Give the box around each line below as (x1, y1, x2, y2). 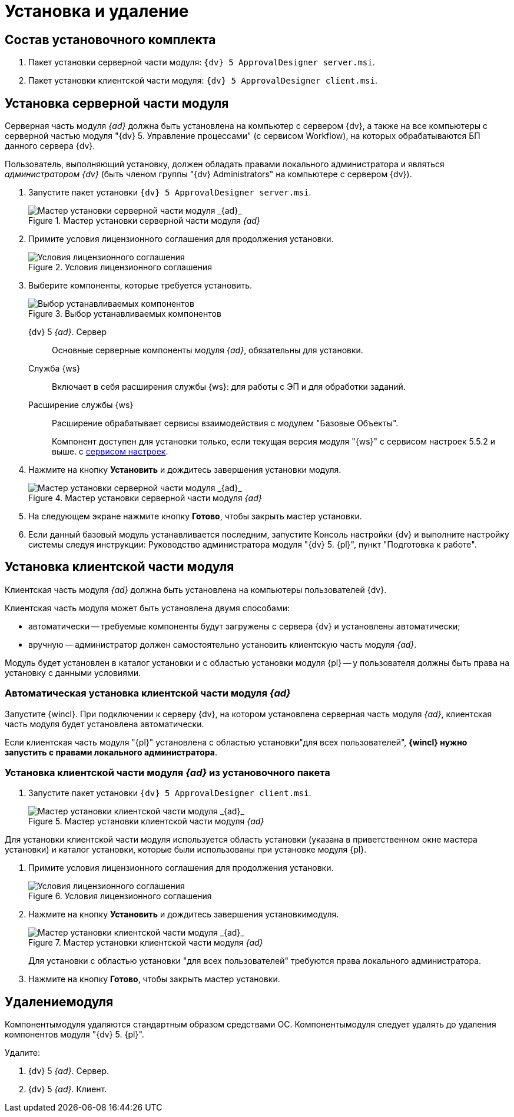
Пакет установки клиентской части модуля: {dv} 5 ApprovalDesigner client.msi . (28, 75, 377, 86)
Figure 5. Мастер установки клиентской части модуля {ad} (28, 816, 264, 827)
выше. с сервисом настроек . (52, 446, 168, 457)
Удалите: (5, 1048, 41, 1058)
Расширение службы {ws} (28, 400, 134, 410)
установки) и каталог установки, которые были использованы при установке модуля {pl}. (5, 844, 367, 855)
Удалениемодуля (5, 994, 114, 1009)
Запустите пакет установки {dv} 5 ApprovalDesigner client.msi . (28, 788, 311, 798)
